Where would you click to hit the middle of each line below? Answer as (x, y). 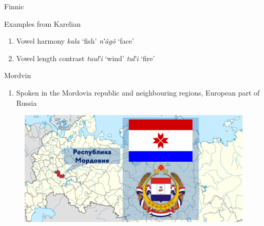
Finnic (14, 6)
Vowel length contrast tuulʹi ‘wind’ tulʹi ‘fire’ (86, 58)
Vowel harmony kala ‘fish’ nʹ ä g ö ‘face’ (75, 41)
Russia (26, 102)
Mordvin (18, 75)
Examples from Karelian (42, 23)
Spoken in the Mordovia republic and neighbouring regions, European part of (138, 92)
